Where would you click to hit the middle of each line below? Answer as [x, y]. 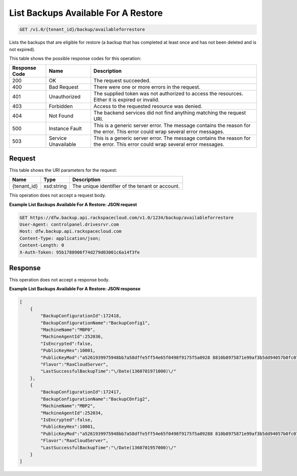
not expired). [22, 49]
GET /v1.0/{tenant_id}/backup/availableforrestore [82, 29]
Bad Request [64, 87]
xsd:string [55, 186]
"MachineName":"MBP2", [68, 406]
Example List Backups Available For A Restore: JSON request [73, 204]
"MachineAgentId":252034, [72, 413]
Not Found [61, 116]
